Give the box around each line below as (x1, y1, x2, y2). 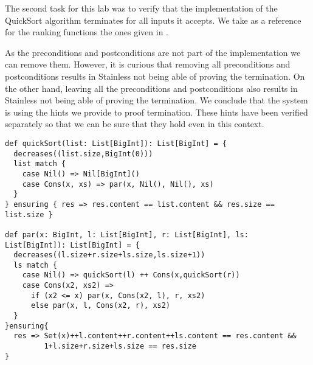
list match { (13, 159, 66, 169)
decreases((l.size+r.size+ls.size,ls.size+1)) (13, 251, 205, 260)
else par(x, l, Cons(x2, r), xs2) (30, 301, 171, 310)
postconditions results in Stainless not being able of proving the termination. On (5, 69, 305, 82)
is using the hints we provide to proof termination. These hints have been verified (5, 105, 308, 118)
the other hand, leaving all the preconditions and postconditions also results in (5, 82, 298, 94)
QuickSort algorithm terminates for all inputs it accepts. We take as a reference (5, 13, 301, 26)
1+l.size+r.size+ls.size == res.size (44, 342, 196, 351)
